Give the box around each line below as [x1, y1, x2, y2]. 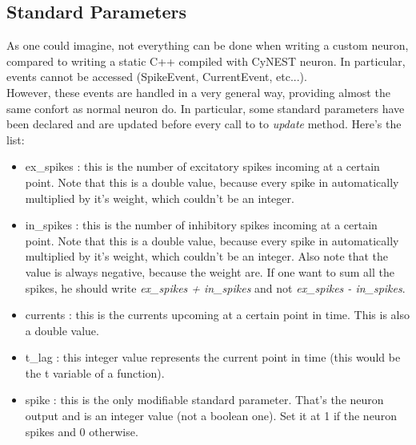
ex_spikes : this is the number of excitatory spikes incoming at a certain [25, 158, 380, 175]
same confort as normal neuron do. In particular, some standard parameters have [6, 99, 405, 116]
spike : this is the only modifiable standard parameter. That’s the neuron [25, 391, 384, 408]
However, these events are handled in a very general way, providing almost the [6, 83, 390, 100]
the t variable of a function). [25, 364, 165, 381]
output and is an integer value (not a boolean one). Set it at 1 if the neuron [25, 407, 397, 424]
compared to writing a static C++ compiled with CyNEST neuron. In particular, [6, 52, 406, 69]
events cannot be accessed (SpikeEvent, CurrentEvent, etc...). [6, 68, 307, 85]
